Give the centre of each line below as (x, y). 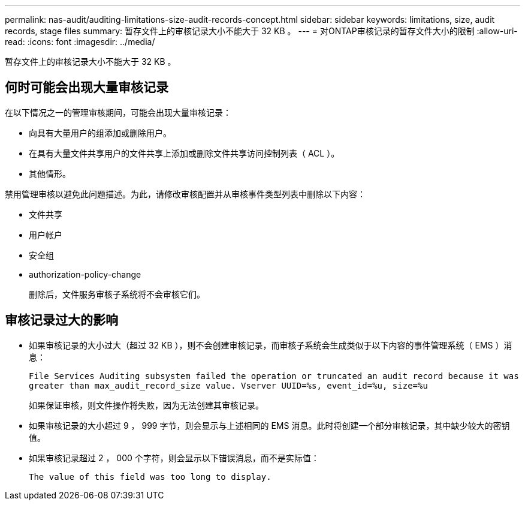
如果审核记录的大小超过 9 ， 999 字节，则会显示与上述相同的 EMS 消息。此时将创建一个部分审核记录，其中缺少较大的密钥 (269, 425)
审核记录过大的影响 (61, 320)
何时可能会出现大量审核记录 (87, 88)
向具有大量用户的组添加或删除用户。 (100, 133)
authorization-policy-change (85, 274)
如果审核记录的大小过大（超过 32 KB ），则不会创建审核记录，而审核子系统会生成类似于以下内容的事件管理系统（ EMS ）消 (271, 345)
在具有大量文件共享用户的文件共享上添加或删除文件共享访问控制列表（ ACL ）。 (184, 153)
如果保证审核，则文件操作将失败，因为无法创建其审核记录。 (146, 405)
